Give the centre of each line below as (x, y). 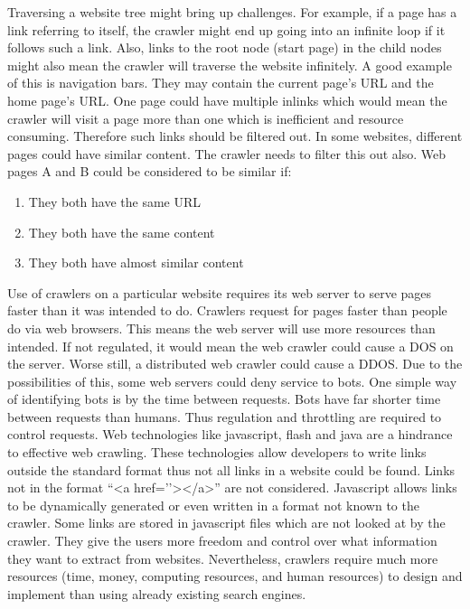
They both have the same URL (115, 201)
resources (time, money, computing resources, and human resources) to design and (235, 576)
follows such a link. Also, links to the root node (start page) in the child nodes (225, 47)
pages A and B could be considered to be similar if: (150, 171)
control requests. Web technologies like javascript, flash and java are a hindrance (230, 434)
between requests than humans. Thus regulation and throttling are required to (225, 416)
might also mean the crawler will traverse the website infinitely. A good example (230, 65)
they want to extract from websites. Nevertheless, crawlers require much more (223, 558)
